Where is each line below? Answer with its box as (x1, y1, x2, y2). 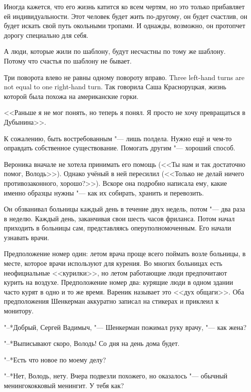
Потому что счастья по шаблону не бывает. (4, 55, 132, 65)
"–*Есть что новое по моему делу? (4, 354, 106, 364)
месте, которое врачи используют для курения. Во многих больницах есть (4, 258, 222, 268)
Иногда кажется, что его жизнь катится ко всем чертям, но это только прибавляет (4, 1, 245, 11)
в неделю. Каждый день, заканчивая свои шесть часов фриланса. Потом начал (4, 213, 235, 223)
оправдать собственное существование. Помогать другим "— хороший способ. (4, 143, 235, 153)
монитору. (4, 306, 34, 316)
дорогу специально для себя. (4, 30, 89, 40)
